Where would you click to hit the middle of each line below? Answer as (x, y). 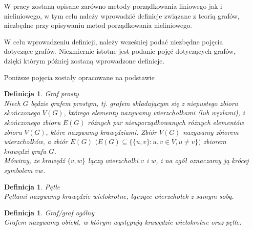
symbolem (18, 170)
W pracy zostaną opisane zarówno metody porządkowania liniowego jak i (113, 6)
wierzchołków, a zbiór (36, 141)
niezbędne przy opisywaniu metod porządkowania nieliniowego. (98, 25)
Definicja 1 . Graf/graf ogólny (49, 212)
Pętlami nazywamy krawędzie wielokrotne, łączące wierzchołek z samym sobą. (119, 196)
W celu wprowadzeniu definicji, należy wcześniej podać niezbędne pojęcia (114, 41)
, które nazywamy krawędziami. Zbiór (101, 132)
